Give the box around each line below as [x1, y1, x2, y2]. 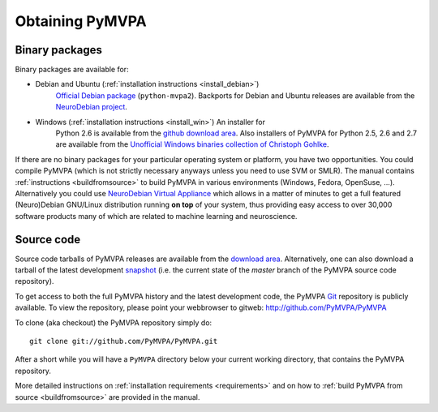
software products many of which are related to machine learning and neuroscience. [15, 211, 298, 221]
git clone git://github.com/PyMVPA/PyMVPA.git [29, 337, 218, 345]
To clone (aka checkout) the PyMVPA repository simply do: [15, 317, 213, 328]
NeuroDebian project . [55, 102, 127, 112]
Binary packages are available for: [15, 65, 129, 75]
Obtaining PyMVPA [15, 12, 148, 30]
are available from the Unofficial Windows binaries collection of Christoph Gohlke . [55, 139, 329, 149]
